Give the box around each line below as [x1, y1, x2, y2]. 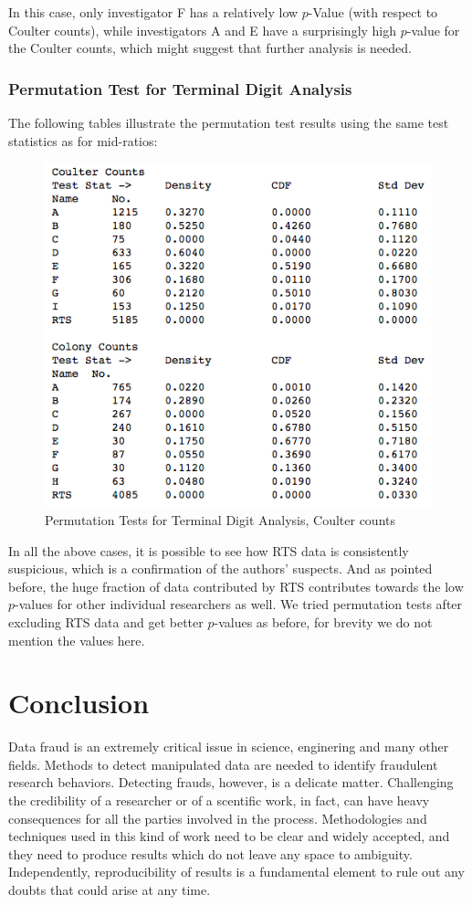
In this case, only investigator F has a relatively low [8, 3, 299, 21]
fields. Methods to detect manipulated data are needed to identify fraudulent [8, 754, 438, 773]
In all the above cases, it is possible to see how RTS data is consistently [8, 541, 409, 560]
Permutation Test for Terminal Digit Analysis [8, 77, 352, 100]
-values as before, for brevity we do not [214, 612, 433, 631]
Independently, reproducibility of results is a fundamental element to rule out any [8, 862, 465, 881]
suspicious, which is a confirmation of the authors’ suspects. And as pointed [8, 559, 433, 578]
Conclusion [8, 684, 150, 721]
